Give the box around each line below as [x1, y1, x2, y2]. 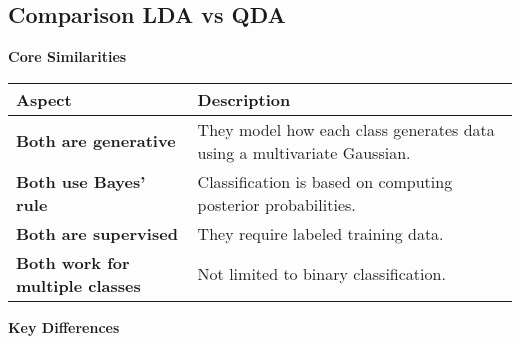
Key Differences [8, 316, 120, 337]
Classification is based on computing [197, 169, 453, 193]
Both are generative [16, 129, 176, 153]
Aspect [16, 87, 72, 111]
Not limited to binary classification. [197, 262, 446, 286]
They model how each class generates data [197, 117, 495, 141]
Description [197, 87, 291, 111]
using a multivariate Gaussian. [197, 140, 411, 164]
